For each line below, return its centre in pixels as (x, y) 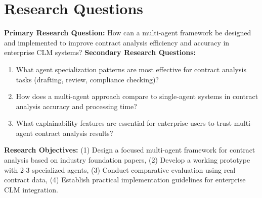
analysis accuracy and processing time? (76, 106)
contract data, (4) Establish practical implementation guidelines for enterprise (125, 180)
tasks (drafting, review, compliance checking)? (87, 79)
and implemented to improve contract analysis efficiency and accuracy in (117, 42)
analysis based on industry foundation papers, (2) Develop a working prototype (127, 160)
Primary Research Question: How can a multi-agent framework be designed (128, 33)
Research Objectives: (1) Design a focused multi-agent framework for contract (130, 150)
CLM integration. (31, 189)
